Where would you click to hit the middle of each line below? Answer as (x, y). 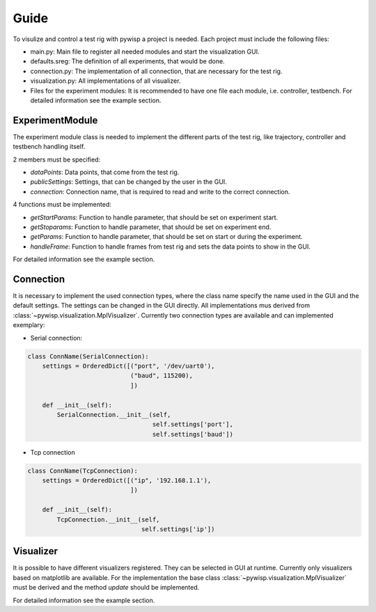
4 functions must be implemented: (62, 205)
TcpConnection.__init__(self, (108, 519)
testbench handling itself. (49, 147)
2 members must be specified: (57, 159)
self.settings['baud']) (193, 434)
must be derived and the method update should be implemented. (106, 588)
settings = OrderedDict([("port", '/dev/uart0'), (128, 366)
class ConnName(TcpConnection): (83, 471)
